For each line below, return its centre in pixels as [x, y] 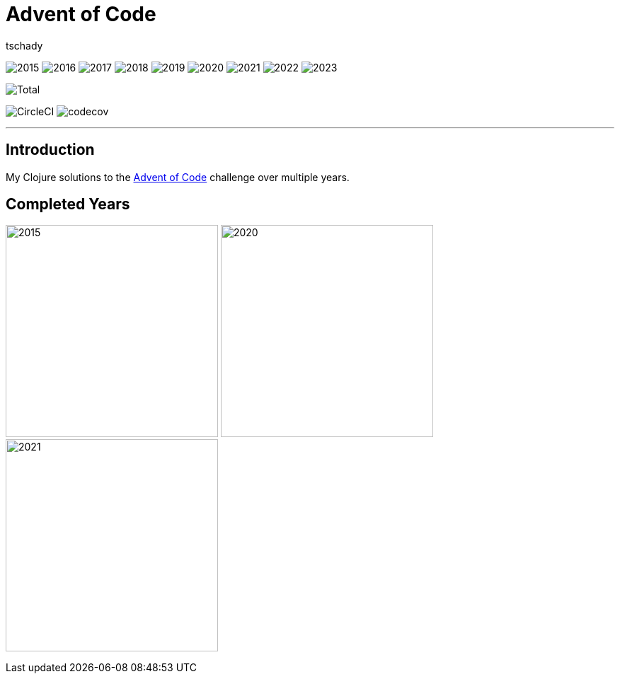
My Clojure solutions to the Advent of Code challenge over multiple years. [178, 177]
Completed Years [68, 204]
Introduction [50, 150]
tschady [24, 45]
